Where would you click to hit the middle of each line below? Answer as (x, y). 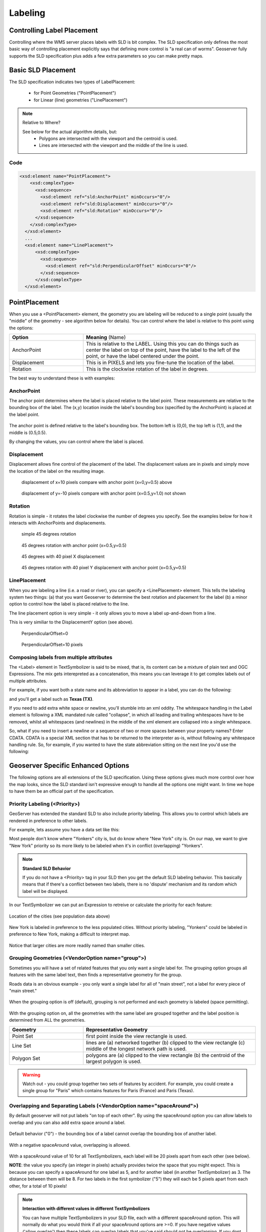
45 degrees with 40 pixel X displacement (63, 556)
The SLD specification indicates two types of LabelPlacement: (72, 82)
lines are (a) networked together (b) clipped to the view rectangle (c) (165, 1042)
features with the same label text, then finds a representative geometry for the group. (96, 975)
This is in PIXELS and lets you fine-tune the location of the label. (160, 362)
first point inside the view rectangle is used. (136, 1036)
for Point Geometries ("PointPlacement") (75, 93)
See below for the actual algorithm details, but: (70, 132)
